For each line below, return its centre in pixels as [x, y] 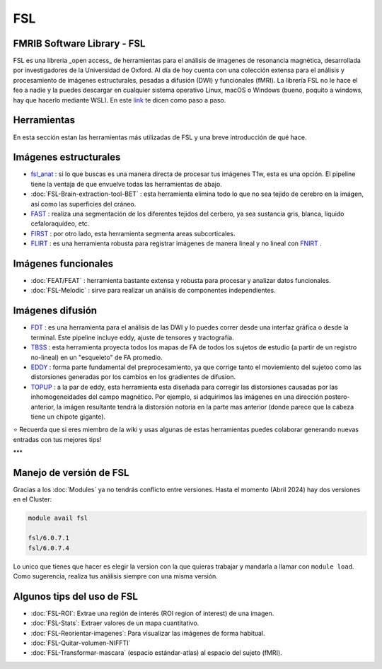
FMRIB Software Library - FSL [79, 43]
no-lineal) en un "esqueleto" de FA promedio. [97, 357]
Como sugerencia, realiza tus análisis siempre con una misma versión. [116, 576]
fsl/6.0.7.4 [49, 548]
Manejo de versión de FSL [71, 473]
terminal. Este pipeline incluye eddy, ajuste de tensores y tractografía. [132, 337]
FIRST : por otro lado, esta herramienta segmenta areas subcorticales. [133, 233]
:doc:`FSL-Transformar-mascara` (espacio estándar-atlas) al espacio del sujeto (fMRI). [156, 653]
